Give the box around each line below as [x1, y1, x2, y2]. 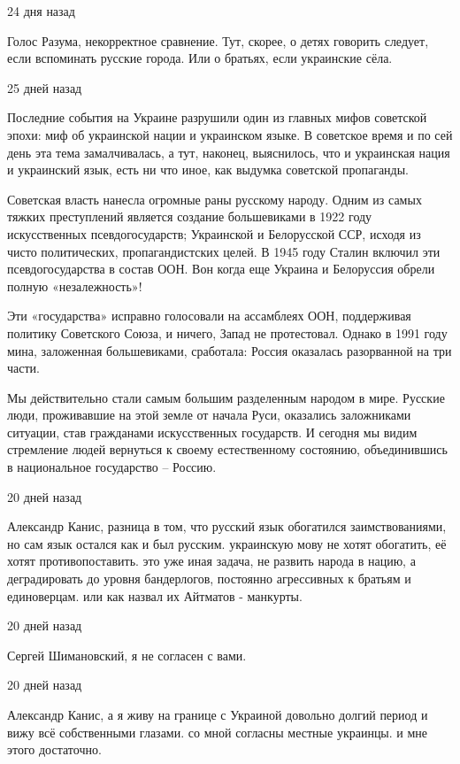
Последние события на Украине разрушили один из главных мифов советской [7, 108, 427, 127]
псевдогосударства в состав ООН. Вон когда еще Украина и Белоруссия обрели [7, 259, 435, 278]
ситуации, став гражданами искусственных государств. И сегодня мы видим [7, 422, 418, 441]
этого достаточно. [7, 740, 102, 759]
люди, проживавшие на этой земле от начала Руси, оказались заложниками [7, 405, 411, 424]
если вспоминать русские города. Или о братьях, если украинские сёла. [7, 49, 393, 67]
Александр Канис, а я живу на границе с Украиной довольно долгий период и [7, 706, 428, 723]
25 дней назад [7, 78, 82, 96]
